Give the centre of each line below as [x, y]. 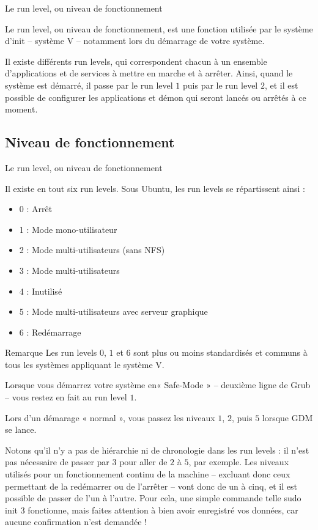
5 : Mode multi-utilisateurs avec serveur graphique [113, 311]
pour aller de [143, 462]
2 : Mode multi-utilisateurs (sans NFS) [92, 250]
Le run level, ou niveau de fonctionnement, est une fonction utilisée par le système [159, 28]
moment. [21, 109]
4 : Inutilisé [41, 291]
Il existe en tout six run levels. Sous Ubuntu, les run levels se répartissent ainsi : [155, 188]
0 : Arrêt [36, 209]
